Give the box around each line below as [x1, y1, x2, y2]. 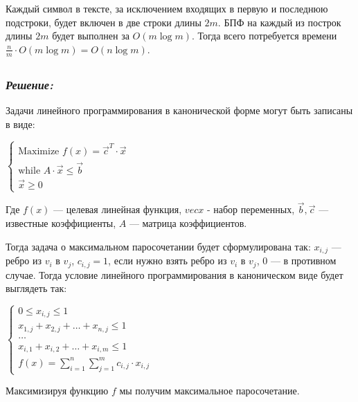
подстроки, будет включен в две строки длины [6, 15, 202, 29]
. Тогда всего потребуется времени [191, 28, 337, 43]
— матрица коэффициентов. [129, 216, 247, 230]
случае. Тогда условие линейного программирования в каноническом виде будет [6, 267, 343, 282]
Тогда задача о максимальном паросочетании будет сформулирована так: [6, 239, 311, 253]
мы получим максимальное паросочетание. [119, 383, 300, 398]
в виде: [6, 116, 35, 131]
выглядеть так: [6, 281, 67, 295]
